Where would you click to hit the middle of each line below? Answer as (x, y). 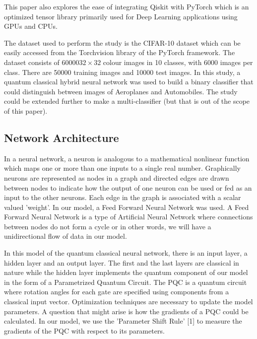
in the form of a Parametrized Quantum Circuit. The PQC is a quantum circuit (126, 282)
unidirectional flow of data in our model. (65, 236)
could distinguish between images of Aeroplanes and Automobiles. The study (121, 91)
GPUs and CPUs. (31, 26)
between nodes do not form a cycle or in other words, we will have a (108, 226)
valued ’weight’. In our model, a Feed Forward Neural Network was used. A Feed (127, 207)
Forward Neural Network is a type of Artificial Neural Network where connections (128, 217)
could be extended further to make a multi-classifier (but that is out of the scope (127, 101)
